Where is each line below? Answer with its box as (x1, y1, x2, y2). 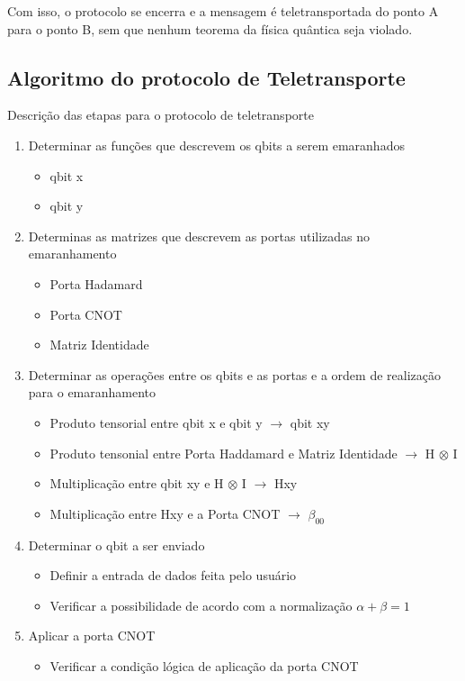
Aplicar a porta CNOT (28, 626, 156, 645)
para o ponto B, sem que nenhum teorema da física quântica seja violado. (7, 19, 413, 38)
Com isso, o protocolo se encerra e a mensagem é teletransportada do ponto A (7, 2, 439, 20)
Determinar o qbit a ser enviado (28, 535, 205, 554)
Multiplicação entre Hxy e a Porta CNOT (49, 504, 281, 522)
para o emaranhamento (28, 383, 156, 402)
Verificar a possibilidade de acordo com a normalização (49, 595, 353, 614)
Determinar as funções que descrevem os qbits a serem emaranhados (28, 135, 405, 154)
